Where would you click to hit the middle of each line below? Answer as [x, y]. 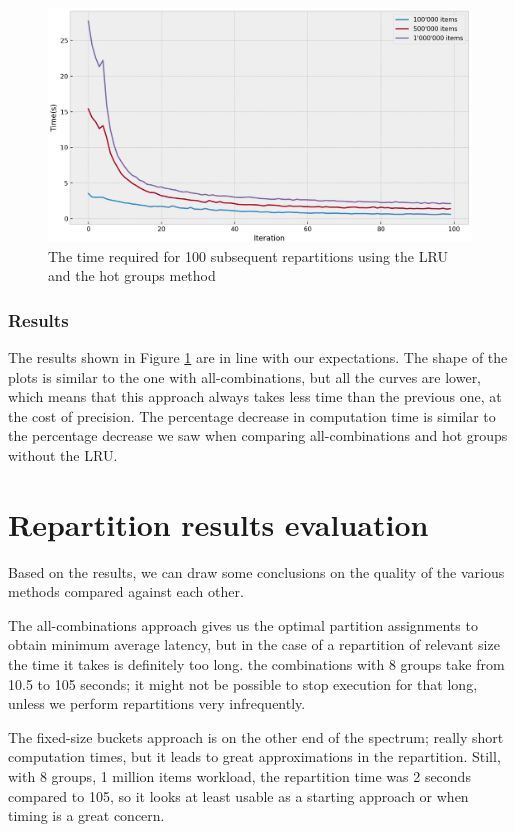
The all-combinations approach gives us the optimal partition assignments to [243, 624]
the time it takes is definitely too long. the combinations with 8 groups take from [256, 664]
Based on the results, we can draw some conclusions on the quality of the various [256, 571]
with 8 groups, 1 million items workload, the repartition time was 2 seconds [239, 775]
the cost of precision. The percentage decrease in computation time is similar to [252, 415]
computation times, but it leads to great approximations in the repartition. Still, [254, 756]
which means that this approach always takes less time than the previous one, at [255, 396]
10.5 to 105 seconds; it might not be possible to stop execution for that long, [243, 683]
